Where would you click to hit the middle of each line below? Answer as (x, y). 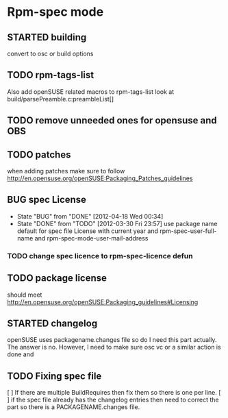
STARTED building (47, 37)
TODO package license (57, 278)
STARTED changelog (52, 323)
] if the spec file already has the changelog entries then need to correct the (113, 400)
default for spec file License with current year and (88, 231)
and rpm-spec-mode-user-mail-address (91, 238)
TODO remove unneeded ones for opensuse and (112, 121)
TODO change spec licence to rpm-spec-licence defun (100, 256)
